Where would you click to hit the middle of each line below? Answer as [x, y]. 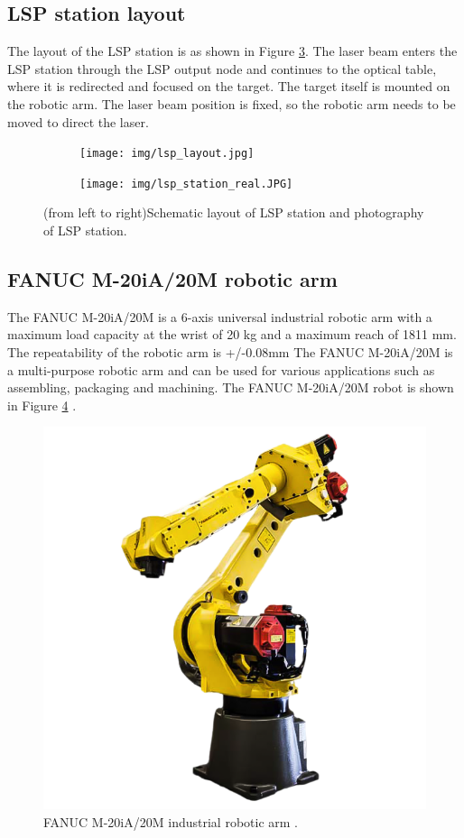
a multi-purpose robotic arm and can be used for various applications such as [221, 369]
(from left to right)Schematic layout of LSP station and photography [234, 212]
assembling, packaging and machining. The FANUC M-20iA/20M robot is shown [231, 387]
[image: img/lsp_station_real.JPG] [186, 184]
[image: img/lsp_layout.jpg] [167, 154]
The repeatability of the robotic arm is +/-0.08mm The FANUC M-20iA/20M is [230, 352]
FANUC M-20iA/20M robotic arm [172, 279]
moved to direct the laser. [78, 121]
